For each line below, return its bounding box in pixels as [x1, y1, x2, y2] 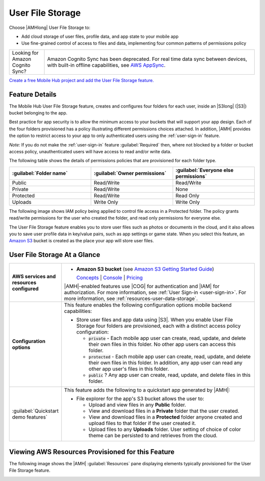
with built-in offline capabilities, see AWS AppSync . [47, 61, 166, 68]
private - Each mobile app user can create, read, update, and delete [88, 335, 246, 341]
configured [12, 285, 39, 292]
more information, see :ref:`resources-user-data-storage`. [64, 295, 198, 302]
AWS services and [12, 273, 56, 280]
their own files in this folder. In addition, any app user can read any [88, 359, 243, 366]
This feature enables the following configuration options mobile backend [64, 302, 232, 309]
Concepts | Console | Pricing [76, 274, 143, 281]
